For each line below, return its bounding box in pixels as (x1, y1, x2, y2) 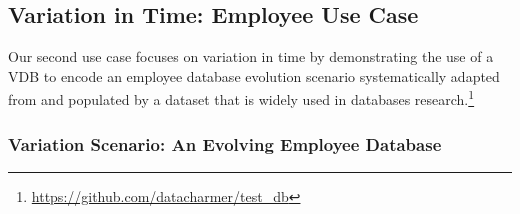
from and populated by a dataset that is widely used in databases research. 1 (8, 86, 475, 110)
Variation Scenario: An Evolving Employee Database (8, 131, 442, 156)
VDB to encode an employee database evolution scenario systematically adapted (8, 65, 500, 86)
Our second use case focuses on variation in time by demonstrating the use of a (8, 46, 494, 67)
